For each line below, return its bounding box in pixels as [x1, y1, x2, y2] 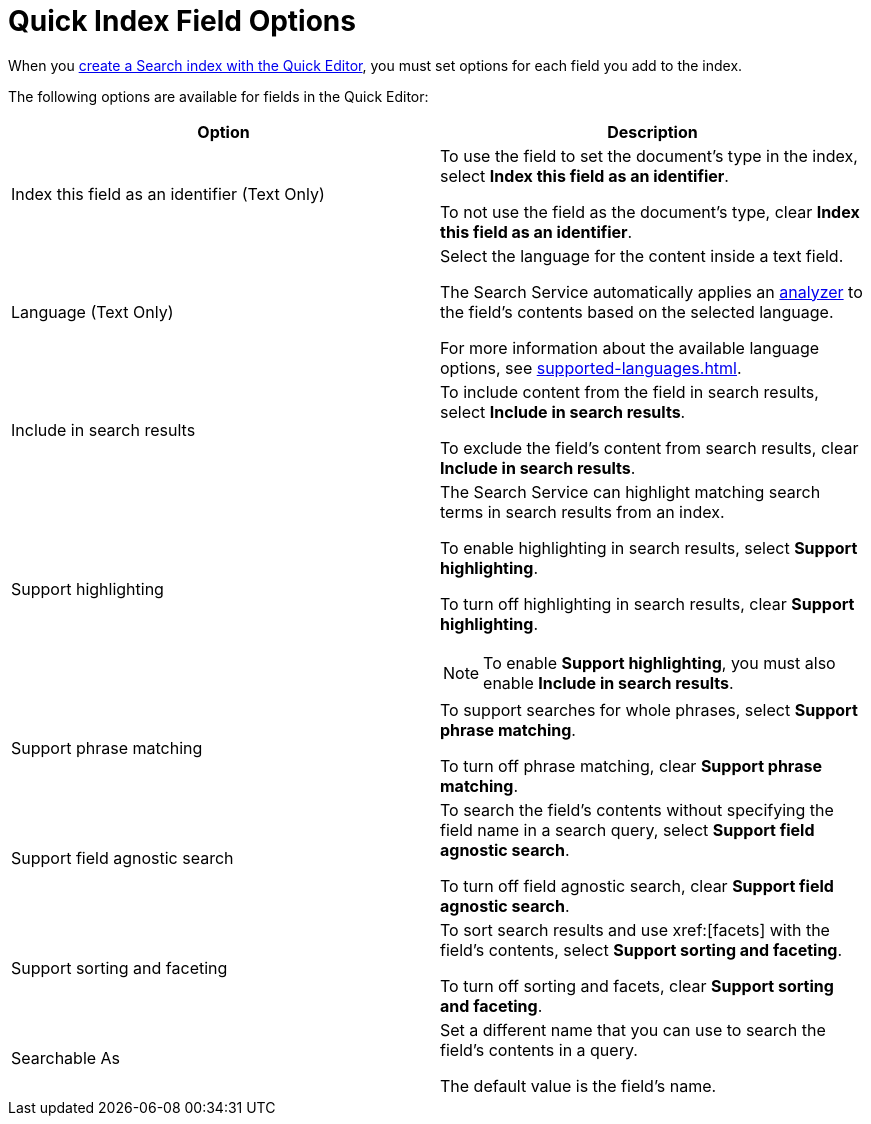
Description [607, 121, 698, 142]
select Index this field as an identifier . [440, 165, 729, 186]
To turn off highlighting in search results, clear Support [440, 593, 855, 614]
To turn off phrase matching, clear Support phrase [440, 755, 822, 776]
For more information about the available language [440, 337, 820, 358]
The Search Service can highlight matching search [440, 481, 821, 502]
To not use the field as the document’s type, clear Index [440, 201, 860, 222]
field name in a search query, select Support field [440, 819, 815, 840]
